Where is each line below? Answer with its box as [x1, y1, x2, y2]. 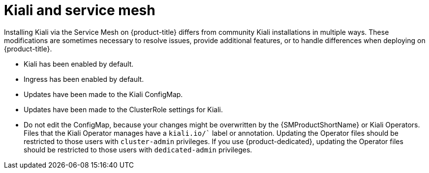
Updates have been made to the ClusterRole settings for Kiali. [24, 105, 223, 114]
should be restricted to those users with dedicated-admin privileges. [24, 145, 252, 154]
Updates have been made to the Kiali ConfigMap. [24, 90, 183, 99]
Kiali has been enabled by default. [24, 59, 134, 68]
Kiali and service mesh [4, 2, 155, 19]
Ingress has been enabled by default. [24, 74, 144, 83]
